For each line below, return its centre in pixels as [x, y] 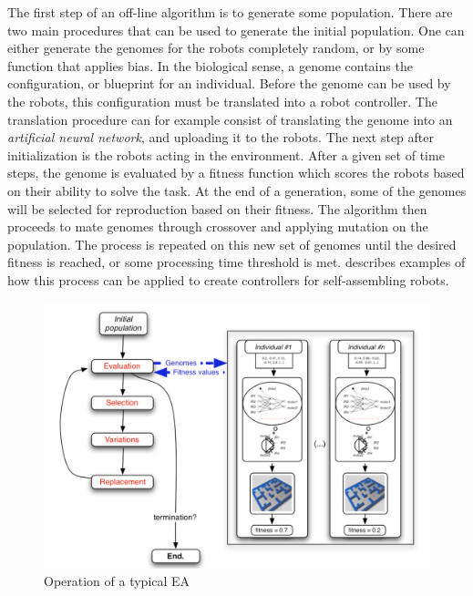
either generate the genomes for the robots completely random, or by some [216, 48]
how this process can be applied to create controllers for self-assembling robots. [228, 279]
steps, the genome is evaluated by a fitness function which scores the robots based [236, 173]
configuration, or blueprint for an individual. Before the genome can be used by [229, 83]
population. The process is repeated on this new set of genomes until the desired [232, 244]
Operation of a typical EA [117, 581]
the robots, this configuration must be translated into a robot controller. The [222, 101]
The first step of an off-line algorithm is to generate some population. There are [230, 12]
